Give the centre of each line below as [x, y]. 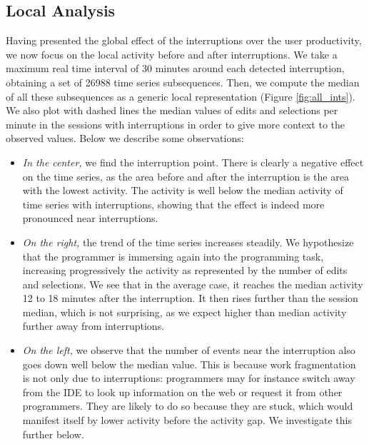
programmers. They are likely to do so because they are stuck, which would [188, 406]
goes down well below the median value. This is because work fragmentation [189, 364]
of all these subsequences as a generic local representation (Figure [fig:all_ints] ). [181, 96]
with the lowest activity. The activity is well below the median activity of [183, 190]
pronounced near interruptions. [90, 218]
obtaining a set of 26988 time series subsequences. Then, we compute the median [183, 82]
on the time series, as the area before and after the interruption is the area [186, 176]
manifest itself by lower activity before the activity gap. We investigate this [187, 420]
